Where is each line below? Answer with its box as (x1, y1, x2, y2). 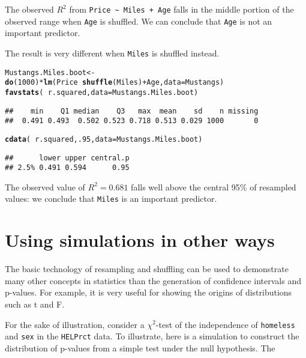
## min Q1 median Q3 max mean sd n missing (5, 106, 259, 115)
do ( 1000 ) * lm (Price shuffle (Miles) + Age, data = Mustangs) (5, 78, 224, 87)
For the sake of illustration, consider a (5, 318, 145, 330)
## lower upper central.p (5, 153, 130, 162)
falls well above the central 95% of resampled (131, 180, 296, 193)
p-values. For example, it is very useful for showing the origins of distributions (5, 286, 292, 299)
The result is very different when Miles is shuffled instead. (5, 46, 220, 59)
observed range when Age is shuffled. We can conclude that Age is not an (5, 14, 272, 27)
